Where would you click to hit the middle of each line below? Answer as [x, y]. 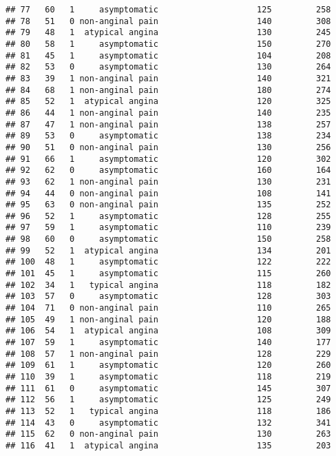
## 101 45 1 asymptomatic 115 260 [168, 274]
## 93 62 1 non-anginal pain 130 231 [168, 182]
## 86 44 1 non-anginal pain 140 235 [168, 113]
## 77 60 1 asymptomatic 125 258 [168, 10]
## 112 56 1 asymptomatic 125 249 [168, 400]
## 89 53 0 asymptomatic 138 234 [168, 136]
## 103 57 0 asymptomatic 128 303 [168, 297]
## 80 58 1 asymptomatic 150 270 [168, 44]
